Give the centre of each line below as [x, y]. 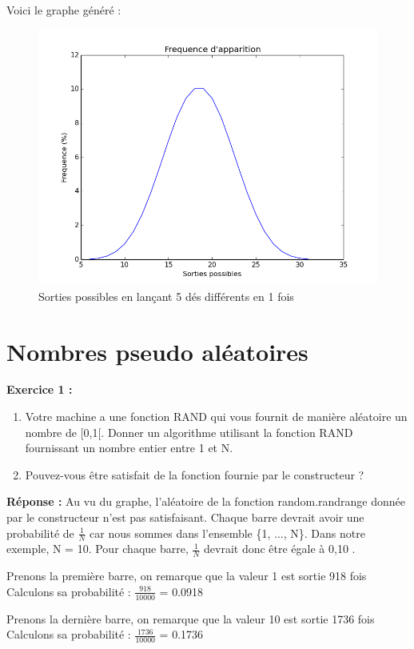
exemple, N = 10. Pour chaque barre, [98, 549]
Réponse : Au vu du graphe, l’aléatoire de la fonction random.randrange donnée [206, 501]
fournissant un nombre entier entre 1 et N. [129, 448]
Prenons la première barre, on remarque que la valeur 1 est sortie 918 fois [187, 576]
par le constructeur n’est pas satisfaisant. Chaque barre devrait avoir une [185, 517]
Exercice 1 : [40, 389]
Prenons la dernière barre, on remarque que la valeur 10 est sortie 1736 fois [191, 618]
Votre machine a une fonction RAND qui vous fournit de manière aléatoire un [216, 417]
